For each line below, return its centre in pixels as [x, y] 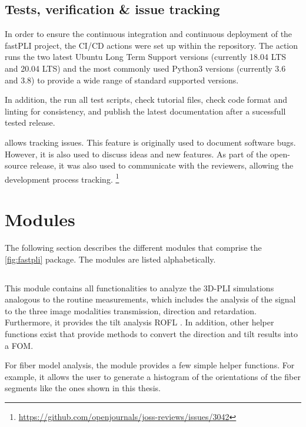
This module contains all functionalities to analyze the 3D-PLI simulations [139, 288]
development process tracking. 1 [62, 178]
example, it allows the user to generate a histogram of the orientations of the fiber [153, 376]
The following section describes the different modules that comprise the [133, 248]
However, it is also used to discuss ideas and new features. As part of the [136, 154]
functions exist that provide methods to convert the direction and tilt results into [151, 334]
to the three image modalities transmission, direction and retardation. [131, 310]
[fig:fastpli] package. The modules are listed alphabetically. [110, 259]
